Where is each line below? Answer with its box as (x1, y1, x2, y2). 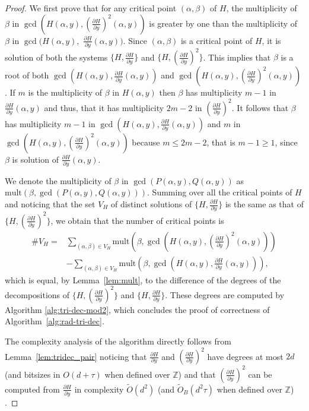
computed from (5, 382, 60, 395)
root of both (5, 69, 49, 81)
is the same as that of (225, 198, 304, 210)
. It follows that (231, 101, 289, 113)
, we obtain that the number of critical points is (50, 214, 224, 226)
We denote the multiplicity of (5, 174, 112, 186)
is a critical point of (180, 34, 253, 46)
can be (248, 368, 272, 380)
